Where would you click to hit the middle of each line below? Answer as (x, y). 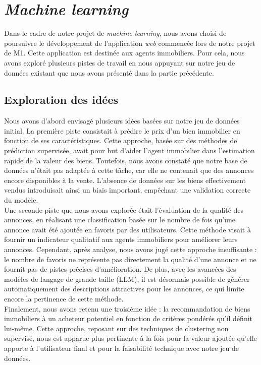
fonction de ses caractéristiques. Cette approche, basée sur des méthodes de (121, 140)
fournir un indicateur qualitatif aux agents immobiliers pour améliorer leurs (121, 239)
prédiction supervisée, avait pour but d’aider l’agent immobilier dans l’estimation (129, 150)
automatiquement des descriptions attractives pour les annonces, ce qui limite (124, 289)
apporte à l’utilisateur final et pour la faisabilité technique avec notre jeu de (122, 348)
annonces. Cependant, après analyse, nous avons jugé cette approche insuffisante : (130, 249)
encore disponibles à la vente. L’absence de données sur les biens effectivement (125, 180)
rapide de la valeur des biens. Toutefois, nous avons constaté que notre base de (126, 160)
